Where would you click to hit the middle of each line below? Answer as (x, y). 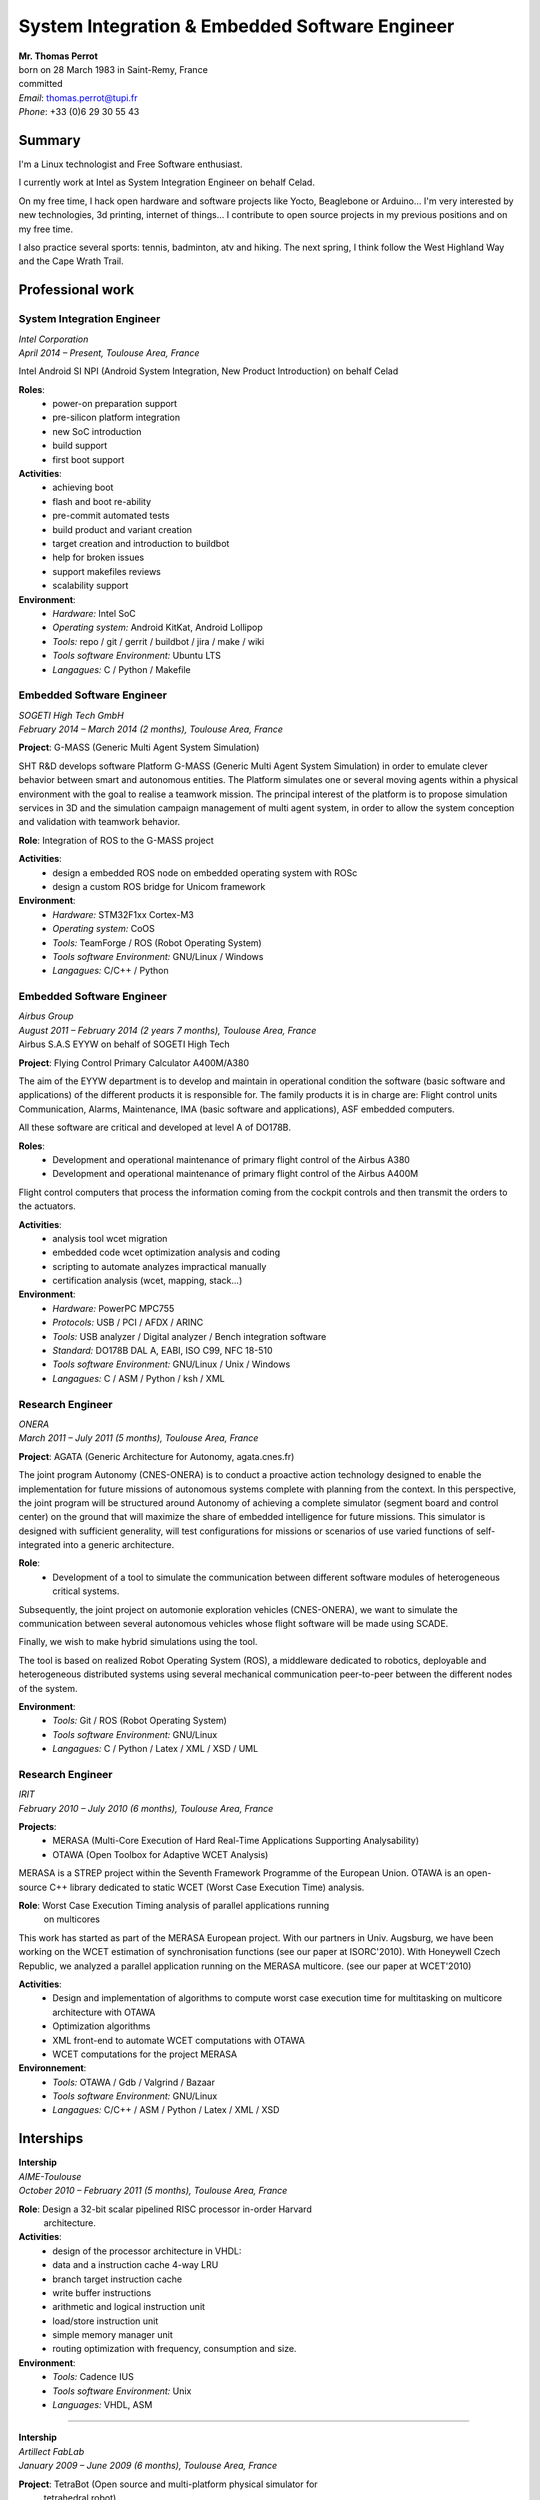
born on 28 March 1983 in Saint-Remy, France (113, 69)
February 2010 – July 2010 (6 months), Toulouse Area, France (146, 1808)
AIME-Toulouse (50, 2176)
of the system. (48, 1688)
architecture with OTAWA (104, 2012)
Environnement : (52, 2068)
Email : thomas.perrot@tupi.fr (78, 97)
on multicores (71, 1919)
